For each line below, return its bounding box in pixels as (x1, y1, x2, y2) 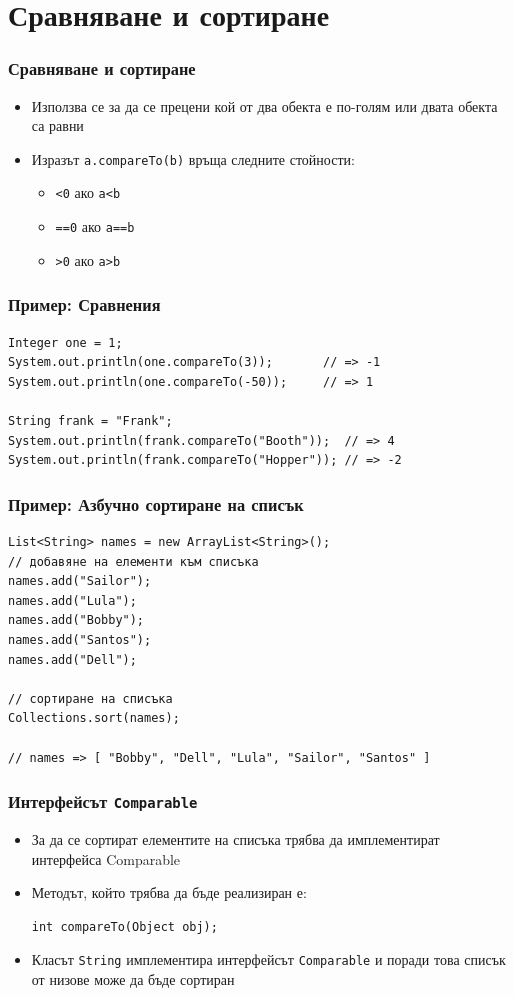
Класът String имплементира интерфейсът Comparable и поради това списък (31, 949, 506, 970)
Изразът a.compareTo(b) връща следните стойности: (31, 148, 355, 169)
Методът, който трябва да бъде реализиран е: (31, 882, 307, 903)
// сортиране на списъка (8, 691, 173, 706)
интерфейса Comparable (31, 848, 181, 869)
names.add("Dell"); (8, 652, 137, 667)
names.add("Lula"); (8, 593, 137, 608)
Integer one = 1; (8, 335, 123, 350)
